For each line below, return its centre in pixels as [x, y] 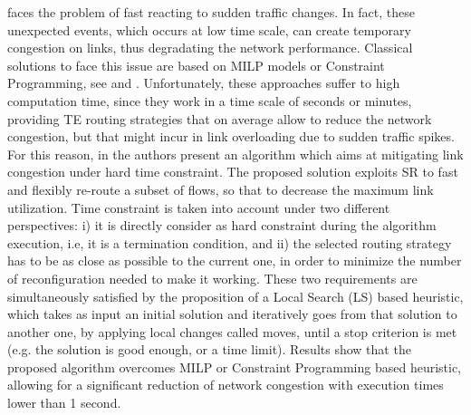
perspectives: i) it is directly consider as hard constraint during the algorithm [222, 225]
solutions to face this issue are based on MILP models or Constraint [196, 65]
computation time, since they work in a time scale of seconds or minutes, [210, 100]
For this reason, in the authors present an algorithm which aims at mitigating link [235, 154]
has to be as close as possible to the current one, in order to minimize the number [235, 261]
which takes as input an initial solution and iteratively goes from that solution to [232, 314]
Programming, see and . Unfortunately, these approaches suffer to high [204, 83]
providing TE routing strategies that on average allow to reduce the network [220, 118]
